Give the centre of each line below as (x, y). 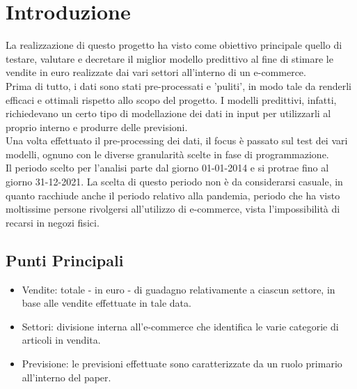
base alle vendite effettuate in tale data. (106, 303)
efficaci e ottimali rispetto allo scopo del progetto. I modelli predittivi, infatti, (171, 99)
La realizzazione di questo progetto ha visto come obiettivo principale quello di (174, 45)
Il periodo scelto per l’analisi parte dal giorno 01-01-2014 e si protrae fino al (167, 168)
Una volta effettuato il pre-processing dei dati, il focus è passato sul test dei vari (177, 140)
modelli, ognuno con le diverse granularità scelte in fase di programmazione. (167, 154)
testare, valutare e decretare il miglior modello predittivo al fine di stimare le (169, 58)
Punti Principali (65, 260)
